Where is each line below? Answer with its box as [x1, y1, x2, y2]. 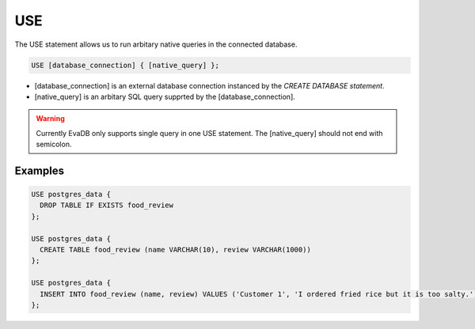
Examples [14, 164, 65, 177]
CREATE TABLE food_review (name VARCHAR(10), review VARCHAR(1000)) [40, 245, 312, 255]
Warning [36, 114, 65, 123]
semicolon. [36, 139, 72, 149]
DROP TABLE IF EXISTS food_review [40, 201, 174, 210]
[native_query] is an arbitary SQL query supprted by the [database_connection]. [34, 92, 296, 101]
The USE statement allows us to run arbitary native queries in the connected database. [14, 40, 298, 49]
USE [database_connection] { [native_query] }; [31, 60, 219, 70]
